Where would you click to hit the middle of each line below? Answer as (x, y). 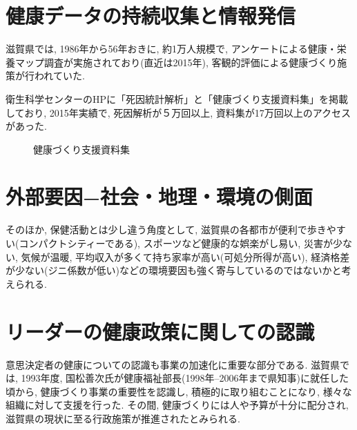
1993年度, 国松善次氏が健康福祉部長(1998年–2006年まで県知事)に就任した (185, 378)
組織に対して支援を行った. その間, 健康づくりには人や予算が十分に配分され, (177, 405)
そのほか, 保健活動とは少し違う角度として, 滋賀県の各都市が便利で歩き (166, 229)
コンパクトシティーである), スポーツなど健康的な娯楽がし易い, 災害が (176, 243)
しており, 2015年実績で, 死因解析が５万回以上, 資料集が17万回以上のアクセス (178, 112)
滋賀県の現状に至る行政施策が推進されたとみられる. (123, 418)
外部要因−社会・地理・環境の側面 (160, 196)
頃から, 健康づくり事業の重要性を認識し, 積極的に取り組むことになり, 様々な (179, 391)
